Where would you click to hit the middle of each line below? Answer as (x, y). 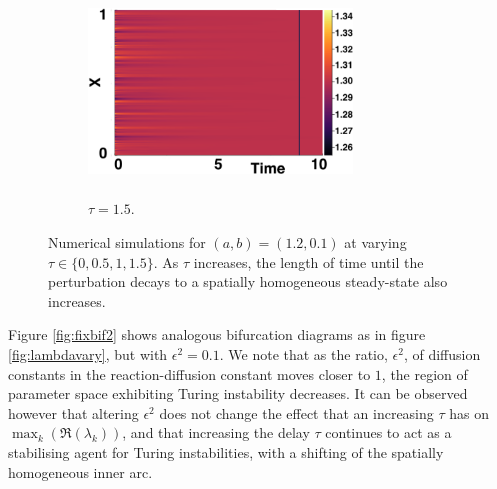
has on (469, 412)
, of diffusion (442, 354)
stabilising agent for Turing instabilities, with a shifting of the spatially (226, 451)
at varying (375, 242)
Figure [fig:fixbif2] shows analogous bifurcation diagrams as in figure (217, 334)
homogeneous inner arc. (80, 471)
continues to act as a (388, 432)
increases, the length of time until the (308, 261)
